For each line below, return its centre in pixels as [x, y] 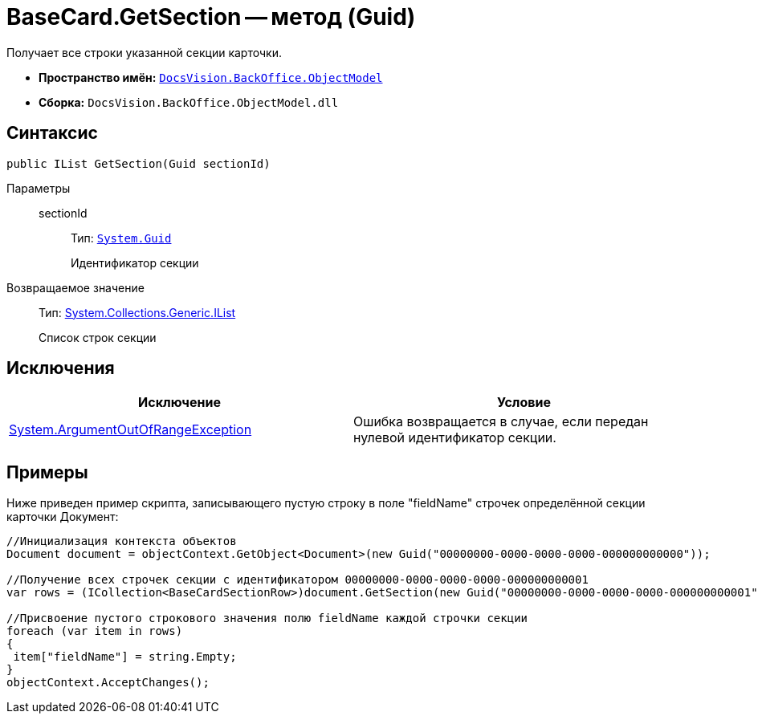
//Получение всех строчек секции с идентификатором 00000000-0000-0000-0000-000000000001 [297, 580]
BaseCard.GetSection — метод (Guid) [211, 17]
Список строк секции [98, 337]
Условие [524, 403]
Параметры [39, 188]
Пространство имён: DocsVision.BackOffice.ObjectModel [211, 77]
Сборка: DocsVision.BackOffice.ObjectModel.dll [189, 102]
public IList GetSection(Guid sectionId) [139, 163]
